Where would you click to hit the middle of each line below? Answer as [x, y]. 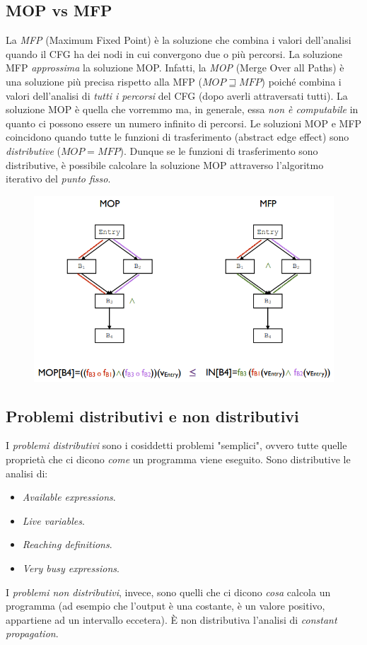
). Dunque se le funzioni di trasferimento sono [219, 150]
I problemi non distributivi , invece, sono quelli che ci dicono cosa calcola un [168, 592]
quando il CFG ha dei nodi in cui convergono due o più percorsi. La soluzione [174, 53]
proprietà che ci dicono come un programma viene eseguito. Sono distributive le [178, 459]
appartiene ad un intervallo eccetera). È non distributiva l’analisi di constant [171, 619]
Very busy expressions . [71, 568]
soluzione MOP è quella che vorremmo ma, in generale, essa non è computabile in [182, 109]
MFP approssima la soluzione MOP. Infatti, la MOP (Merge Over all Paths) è [175, 68]
